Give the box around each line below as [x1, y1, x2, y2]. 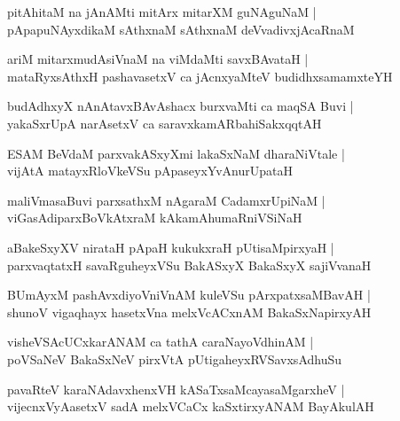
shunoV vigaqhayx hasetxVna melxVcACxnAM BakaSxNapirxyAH [7, 302, 372, 321]
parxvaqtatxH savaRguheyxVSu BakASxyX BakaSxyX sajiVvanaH [7, 255, 372, 274]
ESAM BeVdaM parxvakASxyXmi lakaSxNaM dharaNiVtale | [7, 144, 345, 162]
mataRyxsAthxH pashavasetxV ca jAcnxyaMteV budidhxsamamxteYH [7, 66, 393, 85]
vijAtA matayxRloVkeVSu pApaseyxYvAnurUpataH [7, 161, 293, 180]
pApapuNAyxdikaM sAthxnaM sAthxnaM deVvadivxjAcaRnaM [7, 19, 355, 38]
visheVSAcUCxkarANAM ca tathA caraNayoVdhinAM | [7, 332, 314, 351]
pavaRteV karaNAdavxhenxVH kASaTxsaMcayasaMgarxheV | [7, 379, 345, 398]
